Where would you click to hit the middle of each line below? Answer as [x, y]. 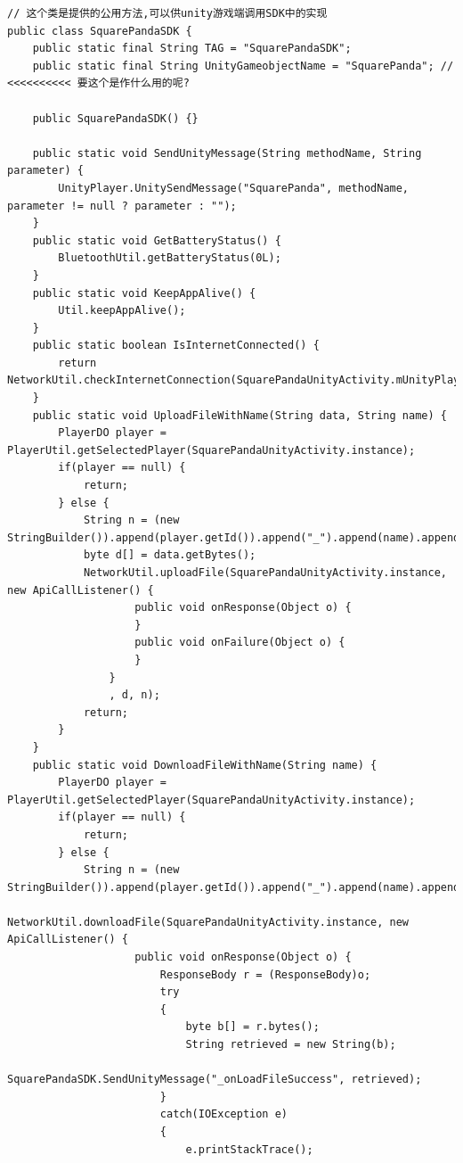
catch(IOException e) [223, 1114]
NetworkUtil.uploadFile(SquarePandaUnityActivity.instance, [265, 573]
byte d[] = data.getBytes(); [170, 555]
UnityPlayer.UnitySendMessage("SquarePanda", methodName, [234, 188]
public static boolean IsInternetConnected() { [176, 346]
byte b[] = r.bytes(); [252, 1027]
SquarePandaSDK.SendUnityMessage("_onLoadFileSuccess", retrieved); [215, 1080]
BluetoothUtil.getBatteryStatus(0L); [170, 258]
